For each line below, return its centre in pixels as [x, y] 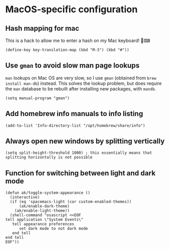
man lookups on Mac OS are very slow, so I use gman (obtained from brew [81, 78]
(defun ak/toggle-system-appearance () [48, 193]
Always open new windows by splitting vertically [85, 141]
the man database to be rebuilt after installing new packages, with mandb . [81, 88]
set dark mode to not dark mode [53, 229]
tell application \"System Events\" [44, 220]
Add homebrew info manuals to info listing [74, 114]
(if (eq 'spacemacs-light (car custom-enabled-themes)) [71, 202]
